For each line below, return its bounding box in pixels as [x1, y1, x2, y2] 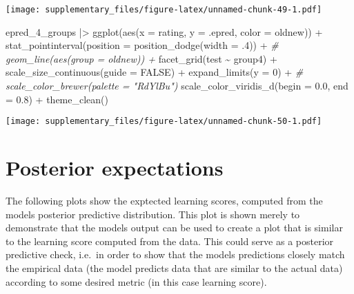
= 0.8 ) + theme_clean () [6, 92, 109, 106]
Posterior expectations [6, 154, 224, 182]
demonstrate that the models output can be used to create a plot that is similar [6, 220, 343, 235]
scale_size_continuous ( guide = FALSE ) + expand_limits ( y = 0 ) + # [6, 65, 304, 79]
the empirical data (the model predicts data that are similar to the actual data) [6, 260, 343, 275]
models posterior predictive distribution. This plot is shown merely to [6, 207, 300, 221]
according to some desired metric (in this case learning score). [6, 274, 267, 288]
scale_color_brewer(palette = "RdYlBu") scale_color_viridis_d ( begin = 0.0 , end [6, 78, 348, 93]
